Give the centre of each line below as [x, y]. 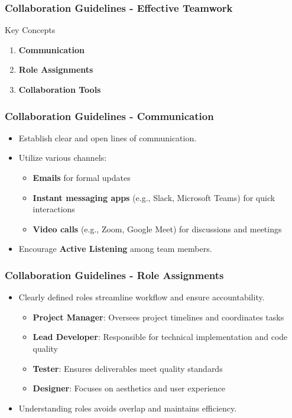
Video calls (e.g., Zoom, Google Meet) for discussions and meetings [157, 229]
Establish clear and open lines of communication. [108, 137]
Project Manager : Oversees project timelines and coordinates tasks [158, 317]
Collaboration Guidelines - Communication [109, 116]
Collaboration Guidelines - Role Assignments [114, 275]
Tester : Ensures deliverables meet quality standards [128, 368]
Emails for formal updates [82, 177]
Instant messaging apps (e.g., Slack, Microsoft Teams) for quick [154, 197]
